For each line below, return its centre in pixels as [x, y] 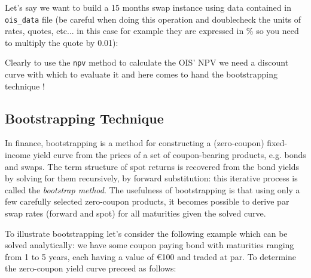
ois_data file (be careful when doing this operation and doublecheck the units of [153, 19]
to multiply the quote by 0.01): [62, 42]
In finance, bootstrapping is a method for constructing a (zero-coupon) [135, 143]
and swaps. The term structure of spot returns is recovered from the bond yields [152, 166]
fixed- [277, 143]
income [18, 155]
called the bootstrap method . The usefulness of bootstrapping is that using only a [153, 189]
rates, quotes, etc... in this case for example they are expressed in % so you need [152, 31]
